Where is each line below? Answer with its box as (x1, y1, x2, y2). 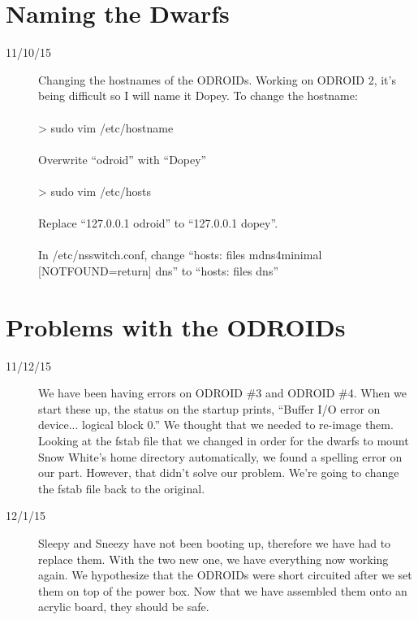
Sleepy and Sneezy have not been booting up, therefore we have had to (38, 534, 391, 551)
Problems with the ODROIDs (6, 310, 346, 343)
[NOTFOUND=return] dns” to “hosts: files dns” (38, 262, 279, 279)
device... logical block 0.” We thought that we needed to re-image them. (38, 416, 394, 433)
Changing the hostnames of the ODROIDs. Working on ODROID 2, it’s (38, 71, 396, 88)
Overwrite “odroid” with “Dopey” (38, 150, 207, 167)
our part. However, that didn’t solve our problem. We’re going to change (38, 464, 399, 481)
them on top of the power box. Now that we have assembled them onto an (38, 582, 407, 599)
